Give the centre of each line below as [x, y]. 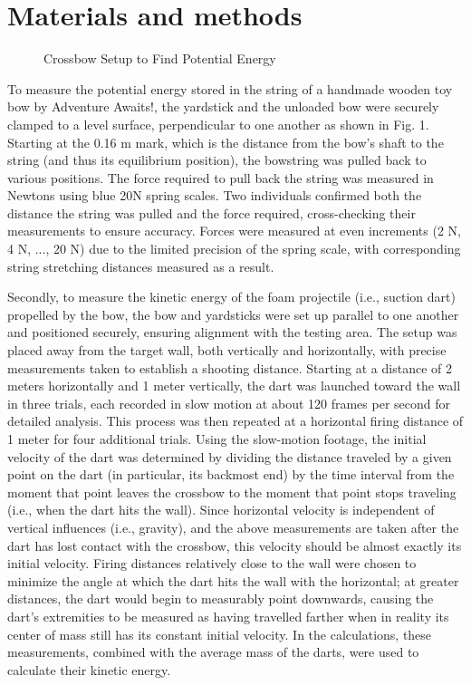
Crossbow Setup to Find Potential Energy [160, 58]
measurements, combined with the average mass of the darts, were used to [213, 652]
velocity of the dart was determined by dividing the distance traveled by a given [230, 456]
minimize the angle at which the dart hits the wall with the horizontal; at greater [233, 580]
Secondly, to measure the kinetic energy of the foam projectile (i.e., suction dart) [231, 297]
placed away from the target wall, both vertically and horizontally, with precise [227, 350]
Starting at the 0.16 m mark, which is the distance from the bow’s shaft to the [226, 142]
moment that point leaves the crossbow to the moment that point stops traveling [232, 492]
